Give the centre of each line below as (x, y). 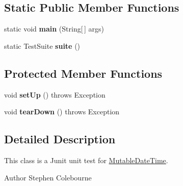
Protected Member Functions (83, 73)
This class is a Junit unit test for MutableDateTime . (86, 160)
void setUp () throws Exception (55, 94)
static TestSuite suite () (42, 45)
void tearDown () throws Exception (62, 112)
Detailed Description (60, 139)
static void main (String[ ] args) (54, 29)
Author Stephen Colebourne (48, 177)
